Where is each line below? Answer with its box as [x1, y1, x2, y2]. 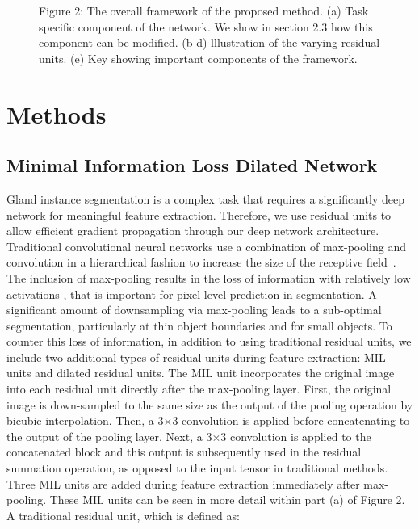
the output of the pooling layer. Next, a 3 [6, 427, 212, 444]
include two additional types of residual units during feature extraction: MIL [6, 348, 386, 365]
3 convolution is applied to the [220, 427, 371, 444]
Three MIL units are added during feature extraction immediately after [6, 475, 360, 492]
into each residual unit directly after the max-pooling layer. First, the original [6, 380, 392, 397]
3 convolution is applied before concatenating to [172, 412, 410, 429]
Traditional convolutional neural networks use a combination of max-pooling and [6, 237, 406, 254]
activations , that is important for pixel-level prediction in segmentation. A [6, 285, 377, 302]
